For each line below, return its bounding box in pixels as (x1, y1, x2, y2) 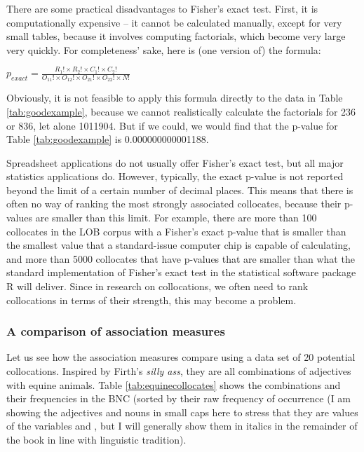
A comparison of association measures (6, 322, 225, 340)
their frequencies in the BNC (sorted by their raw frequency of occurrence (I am (6, 391, 351, 406)
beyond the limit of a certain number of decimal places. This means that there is (6, 182, 353, 197)
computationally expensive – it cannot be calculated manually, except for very (6, 15, 342, 29)
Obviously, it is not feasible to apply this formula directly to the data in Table (6, 90, 343, 105)
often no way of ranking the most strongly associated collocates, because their (6, 196, 342, 211)
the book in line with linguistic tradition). (6, 432, 187, 447)
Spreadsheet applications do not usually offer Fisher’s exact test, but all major (6, 155, 344, 170)
